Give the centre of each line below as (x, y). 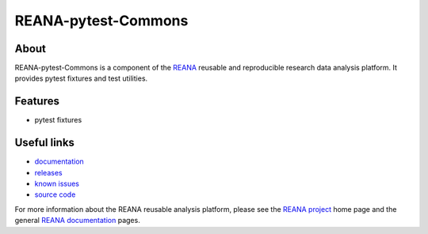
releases (48, 172)
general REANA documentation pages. (77, 221)
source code (55, 194)
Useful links (45, 143)
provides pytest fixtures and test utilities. (81, 78)
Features (37, 102)
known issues (57, 184)
